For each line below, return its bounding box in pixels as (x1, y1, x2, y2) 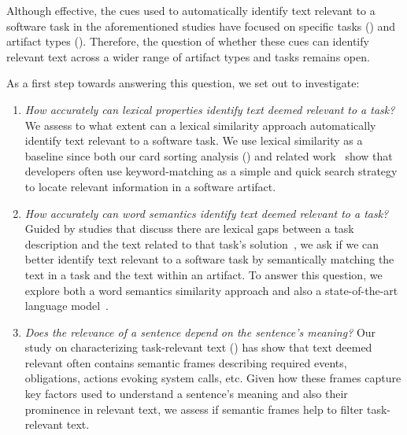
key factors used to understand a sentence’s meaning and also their (24, 385, 348, 402)
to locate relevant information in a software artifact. (24, 178, 276, 194)
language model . (24, 297, 109, 314)
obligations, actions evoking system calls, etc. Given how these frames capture (24, 370, 401, 386)
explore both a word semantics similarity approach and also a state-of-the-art (24, 282, 398, 298)
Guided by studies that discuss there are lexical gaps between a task (24, 220, 354, 237)
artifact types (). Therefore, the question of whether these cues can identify (6, 33, 369, 50)
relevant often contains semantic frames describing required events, (24, 354, 347, 370)
